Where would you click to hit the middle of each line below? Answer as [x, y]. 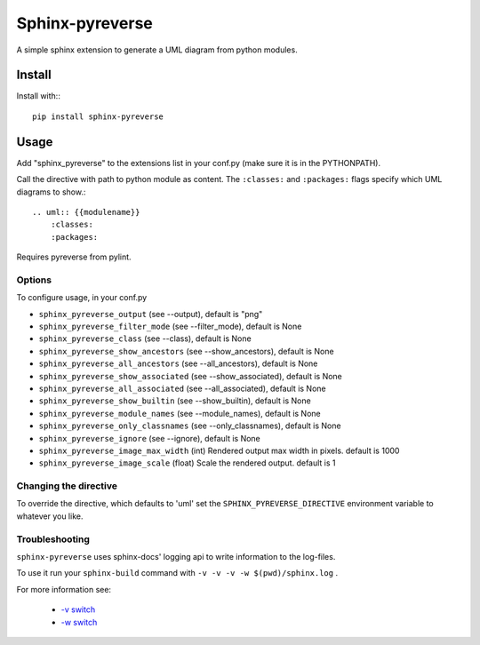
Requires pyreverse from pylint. [74, 257]
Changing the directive [67, 486]
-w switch [79, 622]
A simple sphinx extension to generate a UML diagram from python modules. [157, 50]
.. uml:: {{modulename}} [86, 212]
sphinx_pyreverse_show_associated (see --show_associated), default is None [190, 376]
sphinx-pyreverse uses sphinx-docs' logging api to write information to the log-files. [176, 556]
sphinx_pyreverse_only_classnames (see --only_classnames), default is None [190, 426]
